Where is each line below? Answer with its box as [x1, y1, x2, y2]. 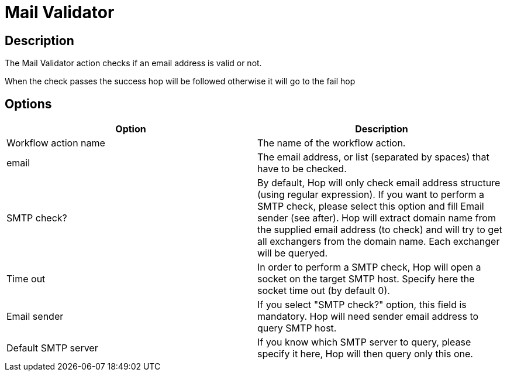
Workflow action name [6, 137, 105, 149]
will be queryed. [257, 247, 328, 259]
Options [5, 96, 52, 111]
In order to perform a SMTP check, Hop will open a [257, 261, 481, 274]
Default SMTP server [6, 342, 98, 354]
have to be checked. [257, 163, 347, 175]
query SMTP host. [257, 322, 337, 334]
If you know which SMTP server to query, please [257, 336, 471, 348]
